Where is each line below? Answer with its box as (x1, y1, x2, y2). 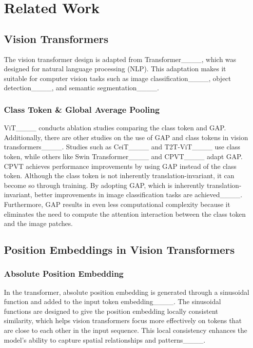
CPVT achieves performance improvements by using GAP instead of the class (4, 161, 237, 171)
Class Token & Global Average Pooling (4, 103, 160, 115)
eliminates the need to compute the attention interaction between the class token (4, 208, 246, 219)
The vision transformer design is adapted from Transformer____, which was (4, 54, 236, 64)
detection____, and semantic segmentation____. (4, 82, 159, 93)
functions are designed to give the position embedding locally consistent (4, 306, 218, 316)
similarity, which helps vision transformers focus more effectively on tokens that (4, 315, 242, 326)
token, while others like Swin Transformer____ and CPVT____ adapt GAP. (4, 151, 243, 161)
